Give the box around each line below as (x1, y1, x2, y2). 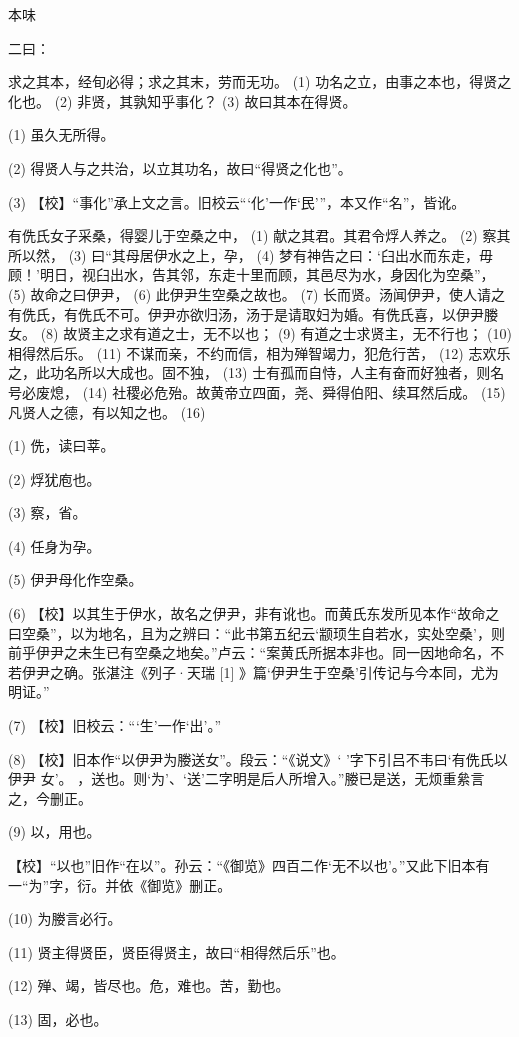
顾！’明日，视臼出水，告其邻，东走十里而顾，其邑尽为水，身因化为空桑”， (8, 264, 495, 285)
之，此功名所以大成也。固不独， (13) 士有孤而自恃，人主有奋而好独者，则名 (8, 362, 505, 383)
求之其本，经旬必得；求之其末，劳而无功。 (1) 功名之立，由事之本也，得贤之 (8, 71, 512, 92)
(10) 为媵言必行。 (8, 908, 122, 929)
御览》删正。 (147, 874, 232, 895)
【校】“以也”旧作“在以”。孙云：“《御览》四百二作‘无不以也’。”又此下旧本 (8, 855, 476, 875)
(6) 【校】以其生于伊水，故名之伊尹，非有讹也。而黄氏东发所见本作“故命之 (8, 603, 500, 624)
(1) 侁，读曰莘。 (8, 435, 115, 456)
